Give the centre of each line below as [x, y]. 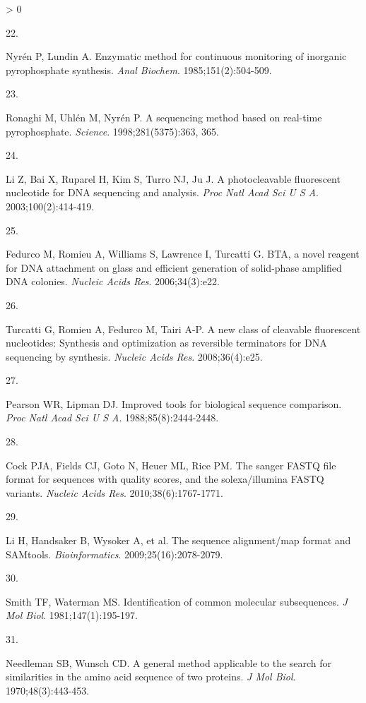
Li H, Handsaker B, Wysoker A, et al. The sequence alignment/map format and [178, 540]
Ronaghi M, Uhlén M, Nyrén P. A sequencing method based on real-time [164, 117]
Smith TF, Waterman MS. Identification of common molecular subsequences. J [177, 601]
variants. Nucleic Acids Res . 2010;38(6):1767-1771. [114, 492]
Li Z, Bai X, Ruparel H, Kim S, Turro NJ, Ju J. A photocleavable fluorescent [173, 178]
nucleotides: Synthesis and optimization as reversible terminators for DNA [166, 343]
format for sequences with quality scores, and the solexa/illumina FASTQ [165, 479]
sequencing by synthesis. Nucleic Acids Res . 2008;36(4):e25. [134, 356]
